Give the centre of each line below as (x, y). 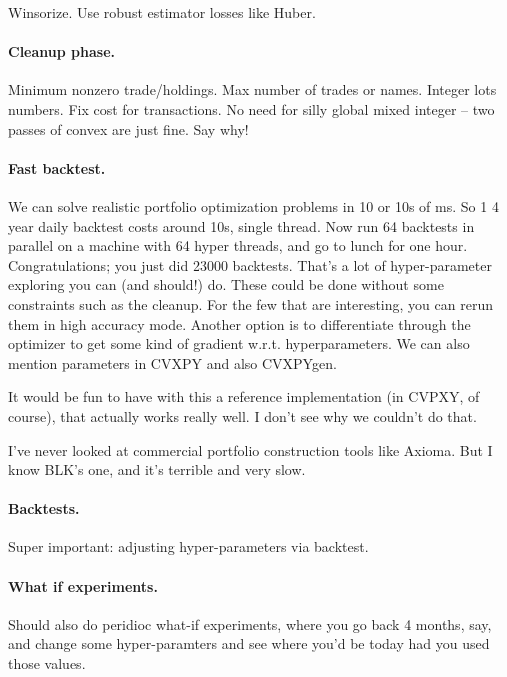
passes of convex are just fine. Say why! (128, 128)
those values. (47, 663)
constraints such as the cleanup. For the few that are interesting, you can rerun (250, 303)
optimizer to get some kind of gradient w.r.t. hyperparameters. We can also (239, 343)
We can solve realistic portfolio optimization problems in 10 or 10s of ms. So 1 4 (253, 205)
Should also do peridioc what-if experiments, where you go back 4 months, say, (250, 623)
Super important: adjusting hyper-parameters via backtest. (188, 546)
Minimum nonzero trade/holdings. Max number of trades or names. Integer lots (252, 89)
